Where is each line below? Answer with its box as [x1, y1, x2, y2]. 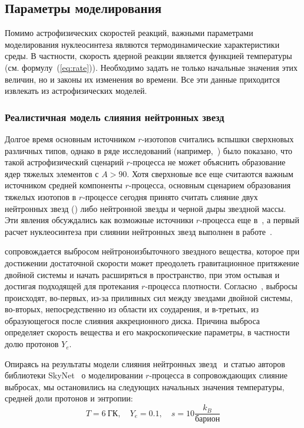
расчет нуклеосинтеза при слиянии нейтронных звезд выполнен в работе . [5, 225, 272, 237]
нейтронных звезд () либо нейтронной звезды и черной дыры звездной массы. [5, 202, 286, 214]
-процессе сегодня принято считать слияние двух [82, 190, 258, 202]
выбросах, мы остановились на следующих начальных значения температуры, [5, 380, 285, 393]
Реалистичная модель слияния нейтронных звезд [5, 109, 224, 124]
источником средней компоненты [5, 179, 123, 191]
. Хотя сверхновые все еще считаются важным [127, 167, 293, 179]
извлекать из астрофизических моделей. [5, 84, 147, 97]
